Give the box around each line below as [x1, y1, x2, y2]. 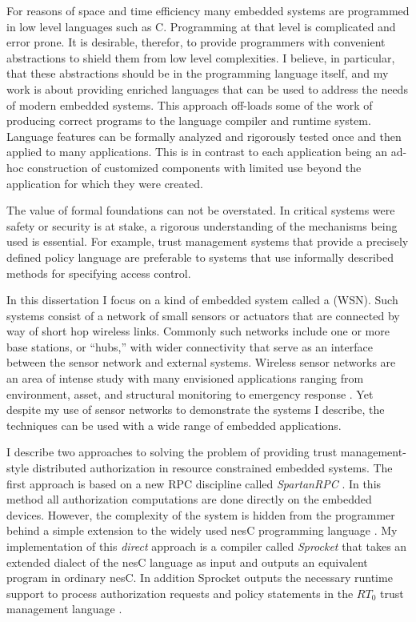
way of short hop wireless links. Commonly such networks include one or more [6, 323, 390, 339]
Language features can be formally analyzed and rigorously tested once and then [6, 127, 402, 144]
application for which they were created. [6, 175, 203, 191]
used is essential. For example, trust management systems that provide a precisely [6, 233, 409, 250]
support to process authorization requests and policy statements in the [6, 584, 354, 601]
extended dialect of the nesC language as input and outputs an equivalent [6, 553, 368, 570]
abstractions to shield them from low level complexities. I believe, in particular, [6, 49, 395, 66]
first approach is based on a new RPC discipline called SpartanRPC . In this [6, 475, 382, 492]
